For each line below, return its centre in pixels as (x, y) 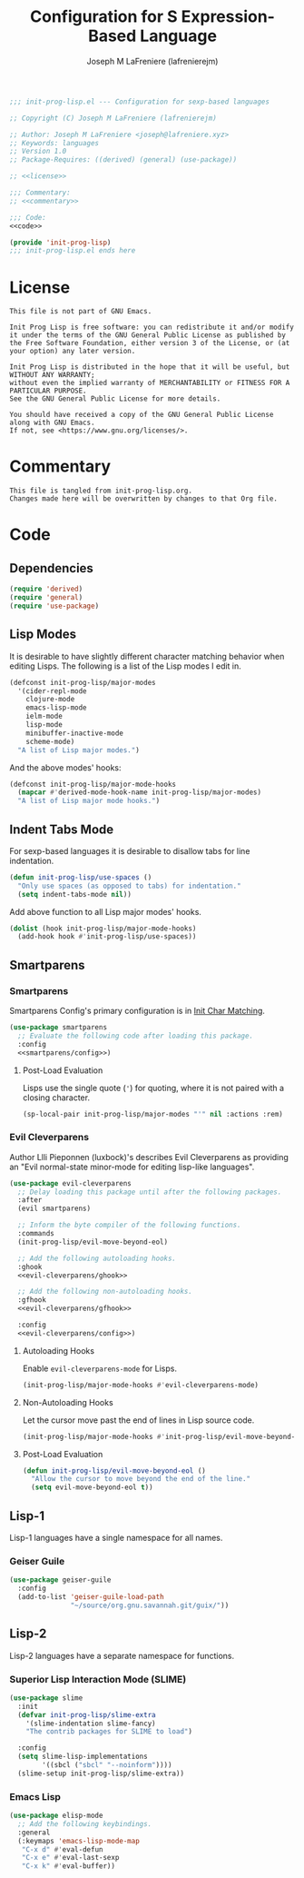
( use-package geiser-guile (60, 1580)
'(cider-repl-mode (53, 691)
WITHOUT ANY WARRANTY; (52, 375)
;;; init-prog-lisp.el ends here (73, 251)
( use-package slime (46, 1698)
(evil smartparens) (54, 1209)
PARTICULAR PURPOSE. (49, 391)
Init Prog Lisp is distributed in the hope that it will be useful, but (150, 367)
